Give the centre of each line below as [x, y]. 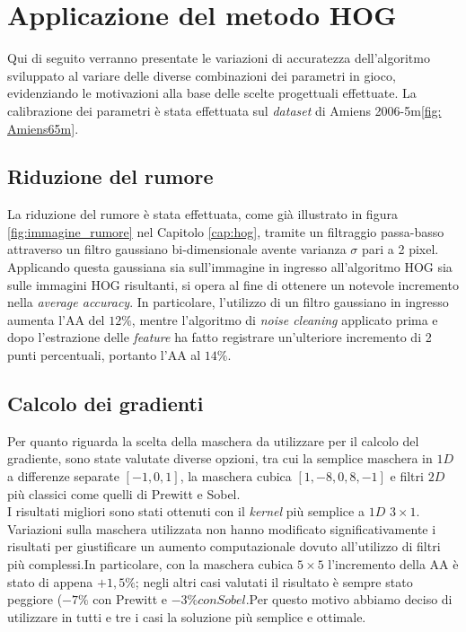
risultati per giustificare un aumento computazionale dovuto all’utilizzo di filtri [224, 546]
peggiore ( [35, 599]
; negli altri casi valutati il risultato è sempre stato [274, 581]
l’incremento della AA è [393, 564]
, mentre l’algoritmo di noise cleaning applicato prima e [285, 319]
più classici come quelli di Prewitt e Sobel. [124, 493]
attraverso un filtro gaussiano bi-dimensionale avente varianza [177, 249]
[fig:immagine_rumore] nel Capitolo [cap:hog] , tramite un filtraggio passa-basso [226, 231]
